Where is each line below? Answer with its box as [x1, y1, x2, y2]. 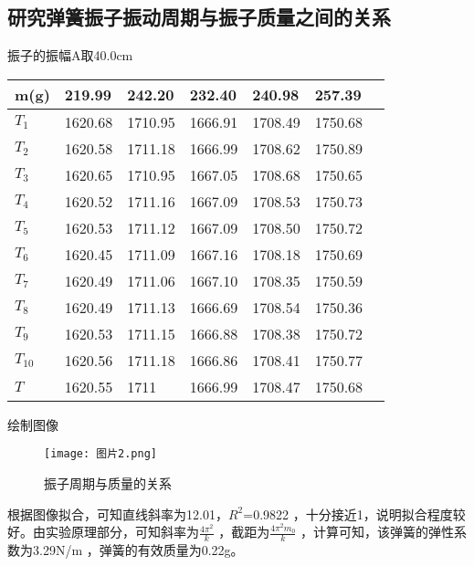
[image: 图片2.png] [44, 447, 158, 461]
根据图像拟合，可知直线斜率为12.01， [7, 504, 228, 523]
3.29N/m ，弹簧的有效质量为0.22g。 [32, 540, 244, 560]
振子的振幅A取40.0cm [7, 46, 133, 65]
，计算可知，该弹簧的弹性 [300, 522, 455, 541]
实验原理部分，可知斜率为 [45, 522, 199, 541]
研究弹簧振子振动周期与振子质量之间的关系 [7, 3, 391, 31]
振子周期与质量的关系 [44, 474, 172, 493]
